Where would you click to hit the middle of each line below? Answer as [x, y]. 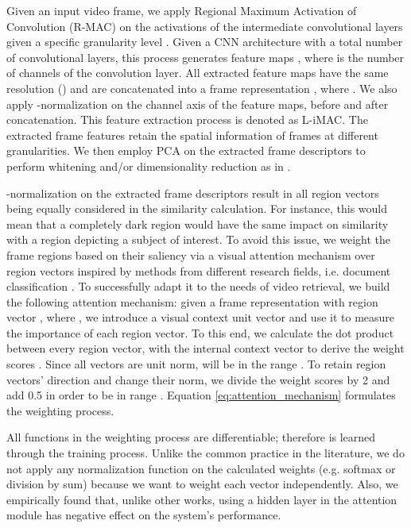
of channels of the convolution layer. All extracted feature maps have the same [198, 73]
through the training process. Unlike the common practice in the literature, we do [205, 453]
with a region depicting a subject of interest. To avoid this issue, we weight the [199, 239]
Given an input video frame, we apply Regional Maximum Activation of [182, 10]
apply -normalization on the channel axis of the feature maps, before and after [198, 104]
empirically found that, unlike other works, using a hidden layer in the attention [202, 499]
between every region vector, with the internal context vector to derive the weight [205, 348]
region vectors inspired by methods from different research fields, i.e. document [199, 270]
